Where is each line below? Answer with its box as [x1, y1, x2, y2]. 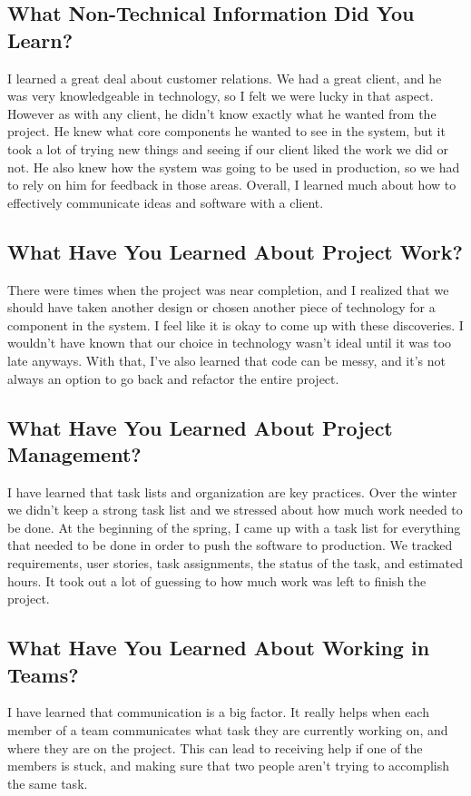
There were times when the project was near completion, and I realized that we [7, 280, 449, 299]
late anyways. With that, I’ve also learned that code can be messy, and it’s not [7, 350, 446, 369]
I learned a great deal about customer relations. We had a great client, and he [7, 68, 442, 87]
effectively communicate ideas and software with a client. [7, 192, 324, 211]
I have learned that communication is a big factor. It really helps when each [7, 703, 429, 722]
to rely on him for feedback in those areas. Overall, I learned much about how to [7, 175, 456, 194]
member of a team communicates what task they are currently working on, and [7, 721, 448, 740]
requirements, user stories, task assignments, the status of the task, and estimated [7, 554, 463, 573]
